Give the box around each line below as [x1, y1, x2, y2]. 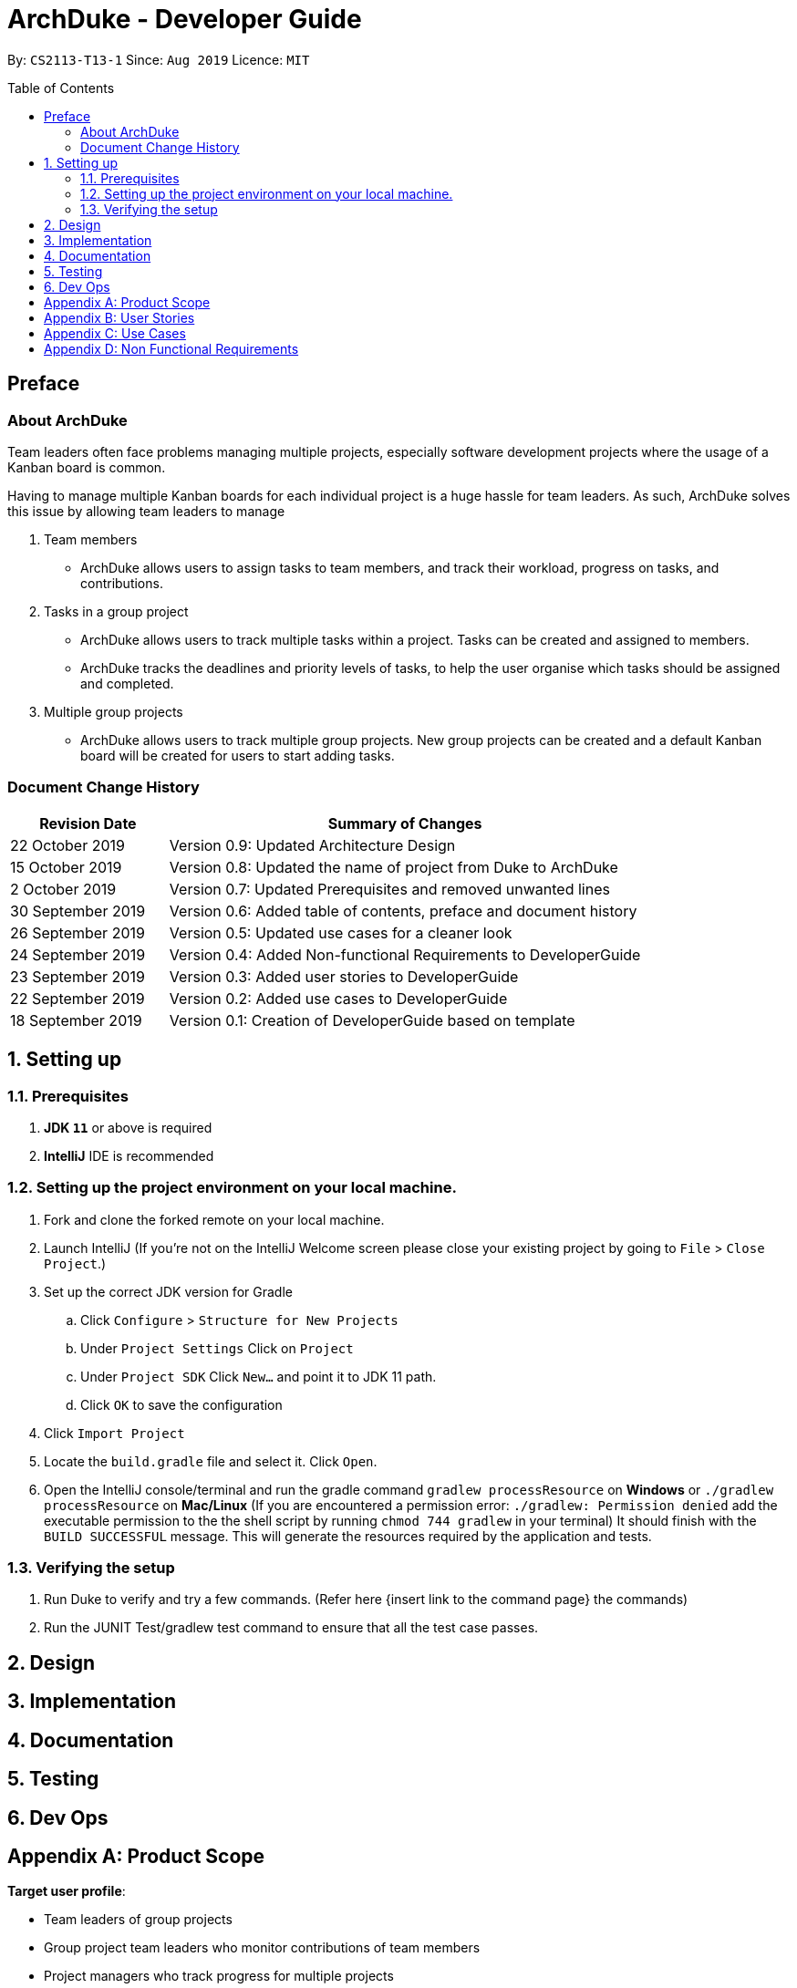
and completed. [80, 675, 174, 691]
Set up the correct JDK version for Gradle [44, 1283, 293, 1299]
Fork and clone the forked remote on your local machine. [44, 1211, 385, 1227]
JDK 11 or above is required [44, 1119, 212, 1135]
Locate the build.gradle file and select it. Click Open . [44, 1453, 378, 1469]
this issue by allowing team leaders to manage [7, 502, 285, 519]
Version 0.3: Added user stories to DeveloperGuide [169, 967, 519, 986]
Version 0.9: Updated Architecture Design [169, 835, 456, 854]
